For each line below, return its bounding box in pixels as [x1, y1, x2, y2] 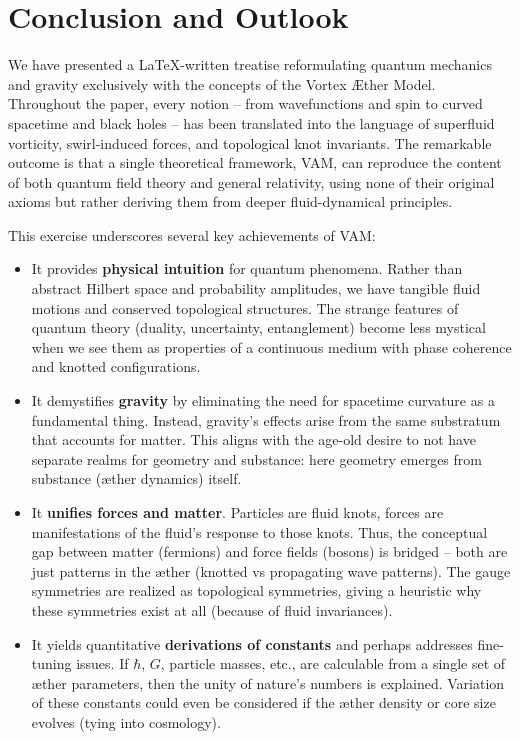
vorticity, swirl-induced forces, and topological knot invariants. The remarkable [8, 132, 492, 153]
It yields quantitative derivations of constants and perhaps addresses [31, 633, 473, 654]
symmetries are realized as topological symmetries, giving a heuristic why [31, 580, 482, 601]
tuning [31, 653, 72, 674]
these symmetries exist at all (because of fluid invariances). [31, 599, 393, 620]
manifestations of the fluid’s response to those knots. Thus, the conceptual [31, 521, 488, 542]
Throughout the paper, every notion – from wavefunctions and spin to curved [8, 93, 483, 114]
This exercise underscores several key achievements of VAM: [8, 224, 376, 245]
